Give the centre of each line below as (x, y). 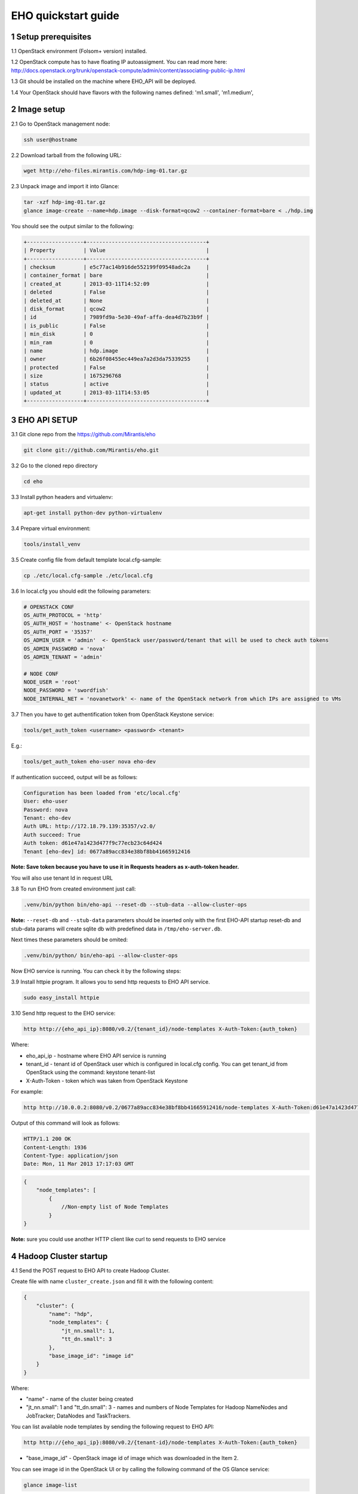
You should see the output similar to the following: (72, 226)
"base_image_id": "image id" (91, 1356)
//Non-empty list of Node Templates (115, 1207)
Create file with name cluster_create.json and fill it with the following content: (112, 1281)
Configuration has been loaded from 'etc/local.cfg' (102, 793)
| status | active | (116, 384)
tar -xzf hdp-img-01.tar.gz (64, 202)
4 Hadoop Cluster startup (59, 1256)
